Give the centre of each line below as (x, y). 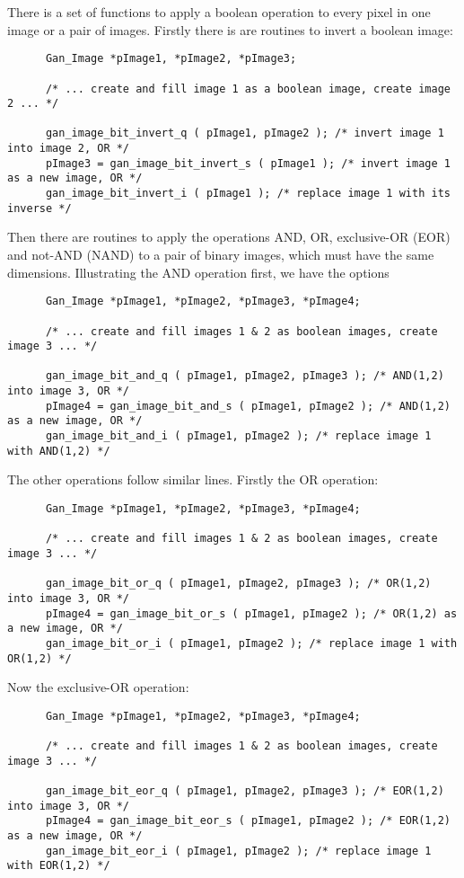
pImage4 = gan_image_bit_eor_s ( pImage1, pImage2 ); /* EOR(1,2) (248, 821)
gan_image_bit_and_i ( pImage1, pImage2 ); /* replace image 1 (238, 436)
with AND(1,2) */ (59, 451)
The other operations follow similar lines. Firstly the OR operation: (193, 479)
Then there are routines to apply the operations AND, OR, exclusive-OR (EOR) (229, 237)
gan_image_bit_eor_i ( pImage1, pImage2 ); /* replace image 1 (238, 851)
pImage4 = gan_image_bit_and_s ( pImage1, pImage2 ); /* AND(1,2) (248, 406)
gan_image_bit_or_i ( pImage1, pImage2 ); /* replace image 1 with (251, 643)
